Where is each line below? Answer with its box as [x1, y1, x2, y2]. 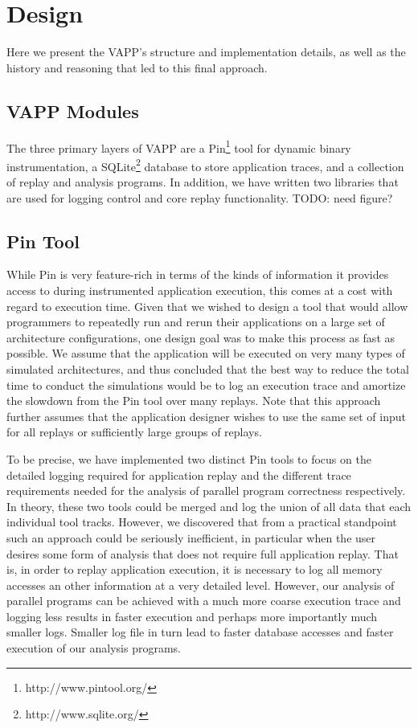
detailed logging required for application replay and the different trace [6, 466, 351, 483]
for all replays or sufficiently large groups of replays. [6, 423, 262, 440]
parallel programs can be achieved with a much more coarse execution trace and [6, 592, 401, 609]
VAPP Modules [6, 98, 139, 123]
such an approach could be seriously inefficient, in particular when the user [6, 529, 376, 546]
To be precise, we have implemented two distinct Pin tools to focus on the [6, 450, 371, 467]
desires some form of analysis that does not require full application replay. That [6, 545, 399, 562]
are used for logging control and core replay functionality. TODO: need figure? [6, 189, 393, 206]
